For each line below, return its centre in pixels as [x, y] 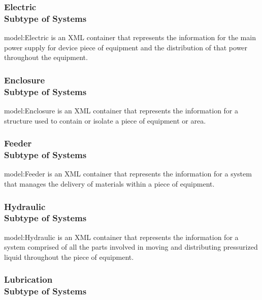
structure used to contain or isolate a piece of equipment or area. [105, 120]
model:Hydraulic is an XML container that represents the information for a [121, 237]
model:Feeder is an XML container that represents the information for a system [128, 174]
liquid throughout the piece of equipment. [69, 257]
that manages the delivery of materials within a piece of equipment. [109, 183]
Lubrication [28, 279]
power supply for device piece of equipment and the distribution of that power [126, 47]
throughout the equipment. [46, 57]
